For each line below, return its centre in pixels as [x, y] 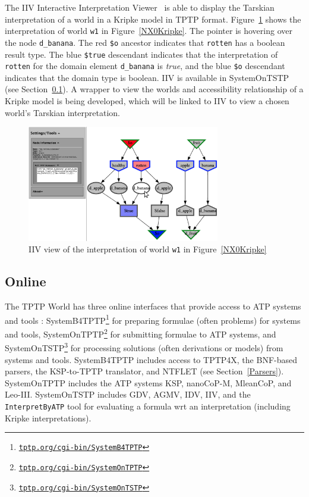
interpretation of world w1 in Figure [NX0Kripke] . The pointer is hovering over [149, 31]
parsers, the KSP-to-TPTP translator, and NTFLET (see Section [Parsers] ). [144, 371]
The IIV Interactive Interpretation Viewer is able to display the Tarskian [140, 7]
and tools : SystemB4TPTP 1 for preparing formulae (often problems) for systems [153, 319]
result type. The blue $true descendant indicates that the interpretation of [141, 54]
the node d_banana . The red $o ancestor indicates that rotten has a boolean [145, 42]
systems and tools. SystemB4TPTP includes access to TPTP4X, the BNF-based [151, 359]
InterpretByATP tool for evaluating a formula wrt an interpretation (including [148, 406]
